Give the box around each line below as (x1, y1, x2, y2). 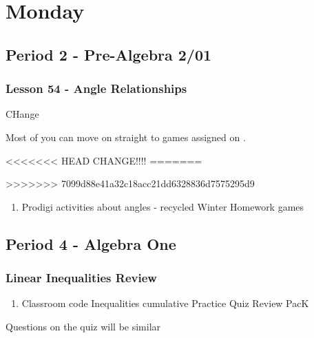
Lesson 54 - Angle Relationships (6, 80, 187, 97)
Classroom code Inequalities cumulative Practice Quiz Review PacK (21, 296, 309, 310)
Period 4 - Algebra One (6, 233, 176, 254)
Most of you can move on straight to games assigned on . (6, 129, 246, 144)
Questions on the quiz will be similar (6, 319, 161, 333)
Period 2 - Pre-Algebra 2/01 (6, 43, 212, 65)
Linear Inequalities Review (6, 269, 157, 286)
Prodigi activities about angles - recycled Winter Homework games (21, 199, 304, 213)
